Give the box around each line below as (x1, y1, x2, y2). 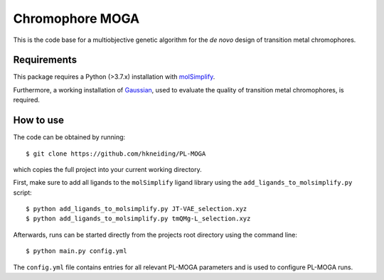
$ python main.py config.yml (26, 247, 127, 255)
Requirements (13, 54, 78, 66)
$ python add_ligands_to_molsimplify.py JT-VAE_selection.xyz (26, 205, 247, 213)
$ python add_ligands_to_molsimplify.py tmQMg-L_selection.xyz (26, 215, 251, 223)
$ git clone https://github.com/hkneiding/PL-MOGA (26, 149, 206, 158)
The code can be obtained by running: (13, 133, 126, 141)
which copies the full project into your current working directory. (13, 165, 202, 173)
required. (13, 96, 41, 104)
